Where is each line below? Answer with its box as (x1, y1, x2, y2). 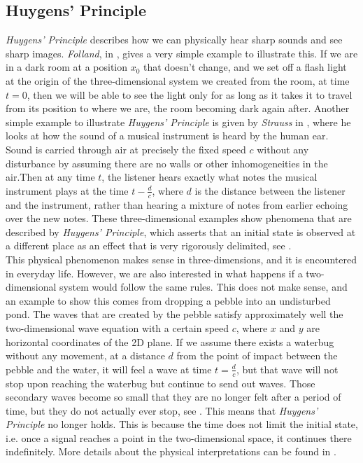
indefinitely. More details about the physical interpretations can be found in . (6, 444, 336, 459)
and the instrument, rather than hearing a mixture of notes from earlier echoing (6, 197, 348, 212)
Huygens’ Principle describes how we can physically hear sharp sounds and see (6, 32, 343, 47)
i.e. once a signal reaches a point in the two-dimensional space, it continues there (6, 430, 352, 445)
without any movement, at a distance (6, 348, 165, 363)
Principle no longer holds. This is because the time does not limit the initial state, (6, 417, 358, 431)
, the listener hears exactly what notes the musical (101, 170, 318, 184)
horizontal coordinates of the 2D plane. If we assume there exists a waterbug (6, 334, 334, 349)
